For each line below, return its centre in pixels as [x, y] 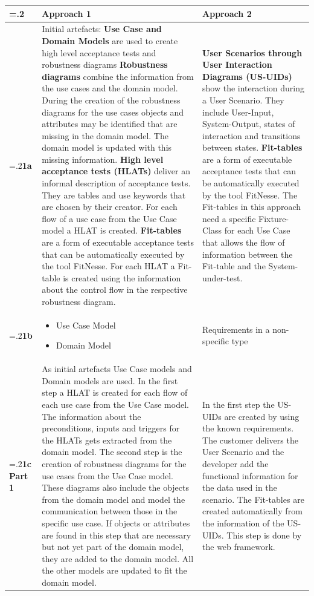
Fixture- [274, 218]
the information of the [243, 523]
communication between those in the [110, 511]
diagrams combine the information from [118, 76]
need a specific [229, 218]
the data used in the [240, 487]
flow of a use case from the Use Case [109, 218]
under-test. [223, 277]
